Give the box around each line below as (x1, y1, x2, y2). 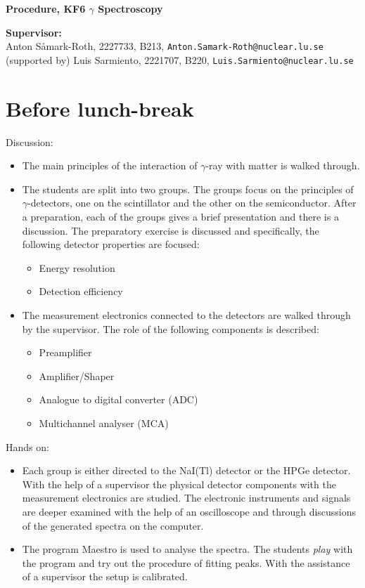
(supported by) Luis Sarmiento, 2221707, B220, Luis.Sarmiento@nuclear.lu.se (6, 52, 354, 67)
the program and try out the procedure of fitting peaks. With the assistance (22, 555, 350, 570)
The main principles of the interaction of (22, 158, 198, 173)
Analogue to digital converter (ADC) (39, 392, 198, 407)
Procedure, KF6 (6, 1, 86, 15)
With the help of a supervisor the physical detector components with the (22, 476, 336, 491)
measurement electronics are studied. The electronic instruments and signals (22, 490, 351, 505)
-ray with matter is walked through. (205, 158, 360, 173)
